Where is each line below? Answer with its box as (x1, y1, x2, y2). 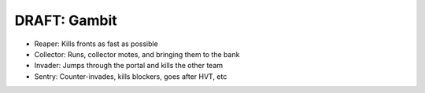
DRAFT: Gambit (14, 12, 117, 29)
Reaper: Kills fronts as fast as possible (34, 39, 159, 48)
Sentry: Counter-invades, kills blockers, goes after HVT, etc (34, 71, 227, 81)
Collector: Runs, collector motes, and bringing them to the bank (34, 49, 240, 59)
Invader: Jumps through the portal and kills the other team (34, 61, 224, 70)
